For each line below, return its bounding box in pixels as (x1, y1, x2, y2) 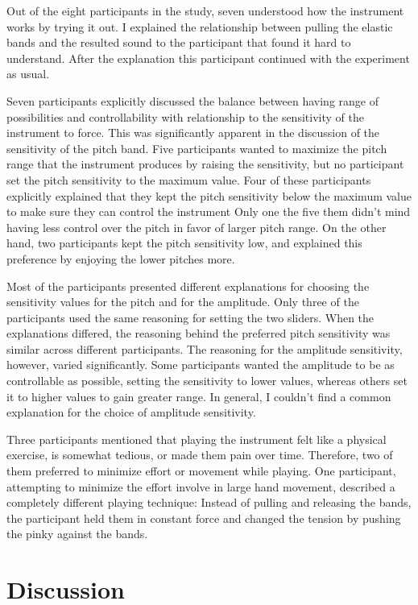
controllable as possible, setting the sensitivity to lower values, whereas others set (6, 372, 408, 389)
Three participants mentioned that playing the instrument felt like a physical (6, 430, 387, 447)
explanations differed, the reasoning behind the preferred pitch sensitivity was (6, 325, 391, 342)
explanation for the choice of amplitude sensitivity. (6, 404, 256, 421)
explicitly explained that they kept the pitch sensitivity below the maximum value (6, 187, 412, 204)
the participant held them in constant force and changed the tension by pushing (6, 509, 401, 526)
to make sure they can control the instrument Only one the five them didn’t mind (6, 203, 411, 220)
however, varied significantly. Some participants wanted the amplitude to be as (6, 356, 395, 373)
